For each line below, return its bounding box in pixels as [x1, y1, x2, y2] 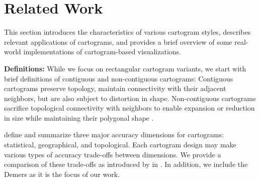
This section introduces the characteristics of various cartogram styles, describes [4, 27, 251, 37]
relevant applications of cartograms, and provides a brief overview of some [4, 36, 232, 47]
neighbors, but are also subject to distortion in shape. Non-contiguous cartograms [4, 93, 256, 103]
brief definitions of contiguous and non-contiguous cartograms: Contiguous [4, 73, 233, 83]
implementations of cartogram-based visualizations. [23, 46, 181, 57]
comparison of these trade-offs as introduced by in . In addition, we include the [4, 159, 248, 169]
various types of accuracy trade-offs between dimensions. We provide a [4, 149, 221, 159]
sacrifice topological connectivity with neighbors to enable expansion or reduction [4, 103, 255, 113]
